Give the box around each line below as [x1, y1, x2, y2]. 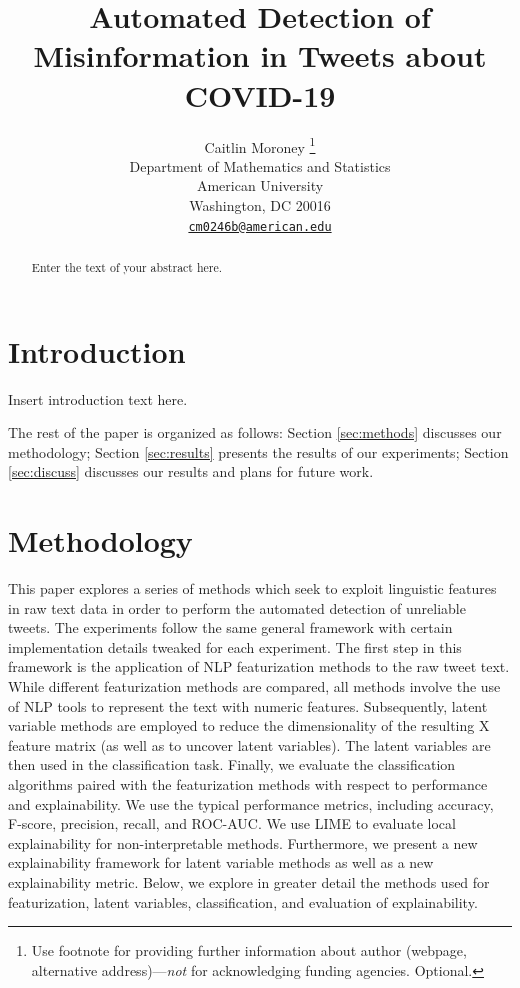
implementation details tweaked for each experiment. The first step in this [8, 636, 462, 657]
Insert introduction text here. [8, 388, 188, 409]
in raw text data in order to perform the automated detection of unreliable [8, 597, 466, 618]
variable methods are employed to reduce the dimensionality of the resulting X [8, 715, 490, 736]
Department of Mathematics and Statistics [129, 155, 391, 176]
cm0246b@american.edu [188, 219, 332, 234]
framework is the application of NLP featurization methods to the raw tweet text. [8, 656, 510, 677]
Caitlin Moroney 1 [204, 133, 316, 157]
